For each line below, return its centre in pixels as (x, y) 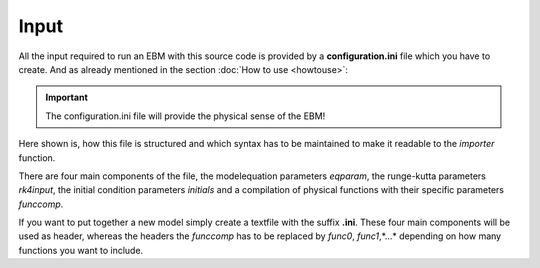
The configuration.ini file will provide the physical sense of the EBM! (185, 116)
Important (67, 97)
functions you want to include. (81, 250)
